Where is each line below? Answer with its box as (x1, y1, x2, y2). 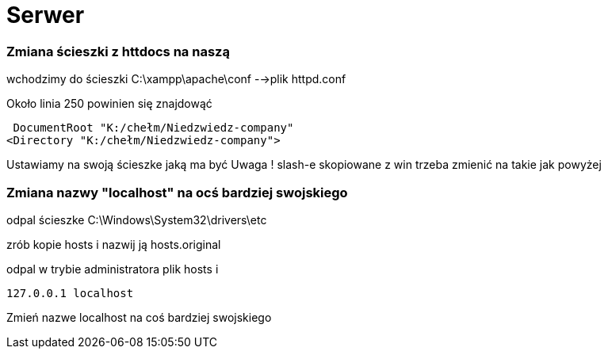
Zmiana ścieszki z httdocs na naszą (6, 43, 230, 59)
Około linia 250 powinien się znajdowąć (6, 97, 212, 111)
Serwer (6, 2, 85, 29)
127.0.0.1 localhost (6, 286, 134, 300)
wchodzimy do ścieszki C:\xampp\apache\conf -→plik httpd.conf (6, 72, 346, 86)
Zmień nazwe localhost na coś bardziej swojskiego (6, 310, 272, 324)
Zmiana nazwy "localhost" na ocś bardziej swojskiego (6, 184, 348, 200)
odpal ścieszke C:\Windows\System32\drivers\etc (6, 212, 267, 227)
